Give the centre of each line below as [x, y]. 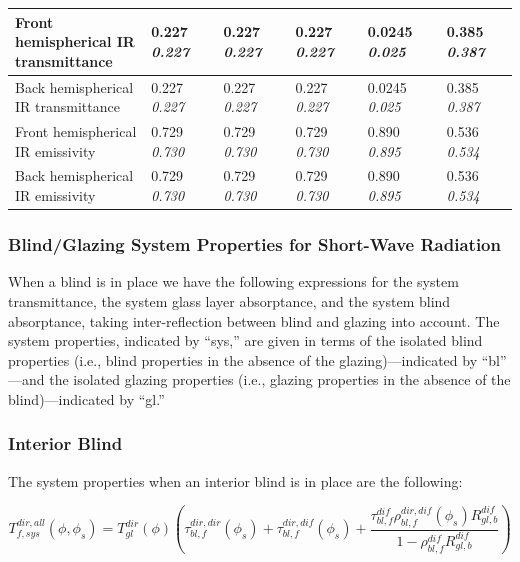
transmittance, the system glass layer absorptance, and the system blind [229, 300]
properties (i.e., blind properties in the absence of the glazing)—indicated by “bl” [257, 359]
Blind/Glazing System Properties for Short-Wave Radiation [254, 244]
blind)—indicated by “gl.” [86, 398]
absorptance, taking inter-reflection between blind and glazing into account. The [254, 320]
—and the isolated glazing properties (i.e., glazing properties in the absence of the [259, 379]
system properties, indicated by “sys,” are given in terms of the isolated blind [245, 340]
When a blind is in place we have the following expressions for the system [233, 281]
